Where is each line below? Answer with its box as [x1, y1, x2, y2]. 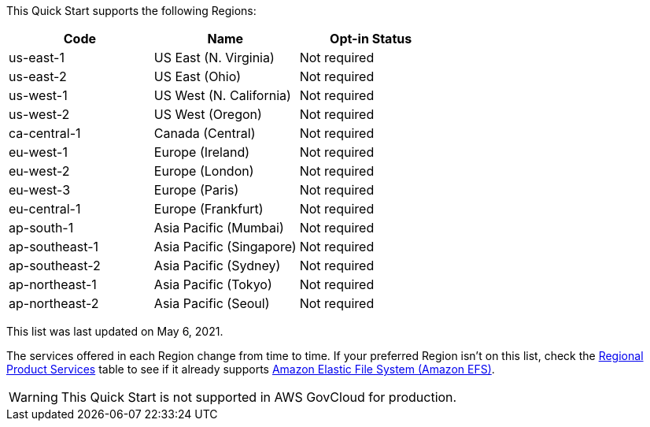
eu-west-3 [9, 182, 71, 198]
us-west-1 [9, 87, 68, 103]
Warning [9, 389, 58, 405]
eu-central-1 [9, 201, 81, 217]
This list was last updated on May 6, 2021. [6, 325, 223, 338]
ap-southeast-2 [9, 258, 101, 273]
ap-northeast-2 [9, 295, 99, 311]
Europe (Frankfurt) [153, 201, 264, 217]
